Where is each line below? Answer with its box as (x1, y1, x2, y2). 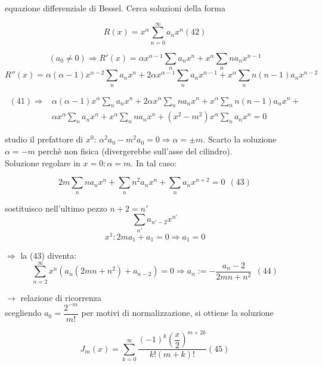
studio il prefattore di (5, 133, 83, 145)
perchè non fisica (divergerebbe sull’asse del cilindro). (38, 144, 233, 157)
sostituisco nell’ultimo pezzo (5, 201, 107, 214)
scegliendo (5, 306, 42, 319)
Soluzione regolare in (5, 156, 80, 169)
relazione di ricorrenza (20, 291, 101, 303)
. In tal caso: (131, 156, 177, 169)
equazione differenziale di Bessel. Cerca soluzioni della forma (5, 2, 225, 14)
